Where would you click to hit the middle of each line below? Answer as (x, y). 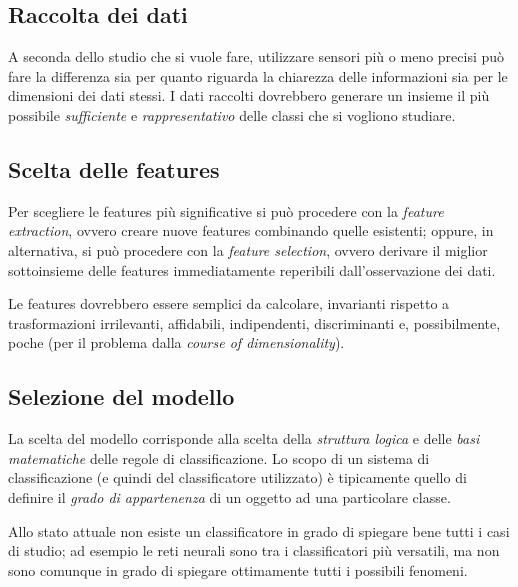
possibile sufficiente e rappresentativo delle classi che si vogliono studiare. (232, 114)
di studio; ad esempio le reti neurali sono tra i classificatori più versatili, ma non (254, 550)
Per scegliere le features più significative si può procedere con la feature (226, 210)
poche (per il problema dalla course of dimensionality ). (176, 342)
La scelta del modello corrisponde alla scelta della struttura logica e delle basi (244, 438)
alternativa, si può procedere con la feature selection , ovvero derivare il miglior (248, 249)
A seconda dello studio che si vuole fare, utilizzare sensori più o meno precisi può (256, 56)
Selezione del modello (121, 396)
